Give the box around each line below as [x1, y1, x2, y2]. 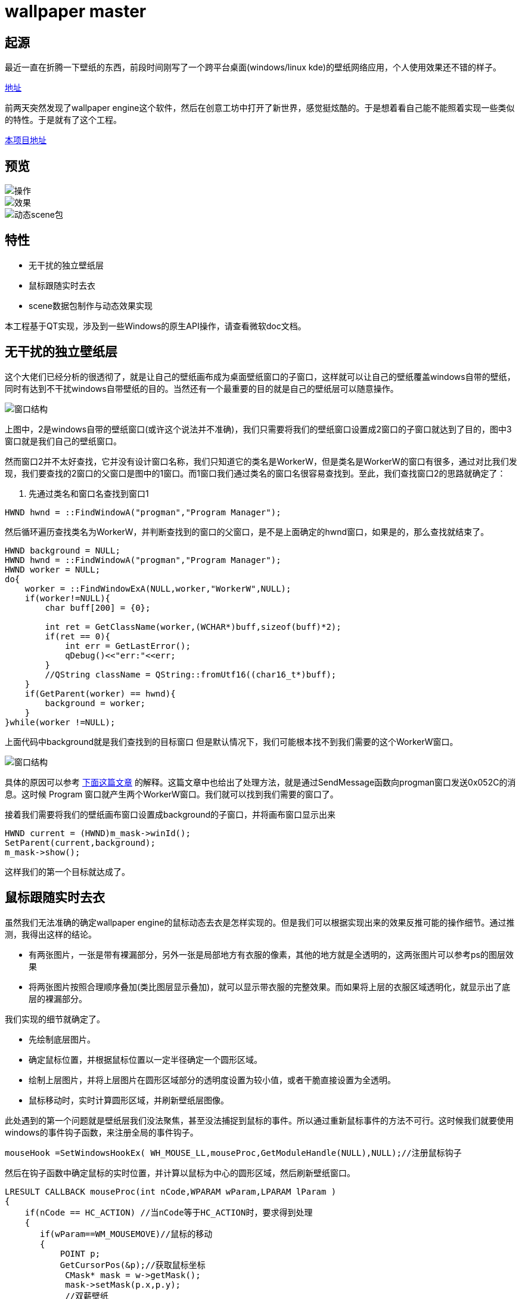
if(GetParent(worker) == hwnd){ [24, 688, 176, 698]
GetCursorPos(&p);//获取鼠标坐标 [60, 1260, 206, 1270]
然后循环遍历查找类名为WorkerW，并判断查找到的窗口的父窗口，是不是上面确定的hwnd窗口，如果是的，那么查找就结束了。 [5, 526, 489, 537]
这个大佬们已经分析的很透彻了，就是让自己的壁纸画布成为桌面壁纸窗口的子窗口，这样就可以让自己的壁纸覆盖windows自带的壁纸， [5, 371, 515, 382]
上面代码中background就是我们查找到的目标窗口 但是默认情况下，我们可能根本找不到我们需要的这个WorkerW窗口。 [5, 736, 458, 747]
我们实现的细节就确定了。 [5, 1013, 105, 1024]
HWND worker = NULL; [5, 564, 101, 574]
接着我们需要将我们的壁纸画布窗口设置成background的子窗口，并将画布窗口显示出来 [5, 809, 336, 819]
